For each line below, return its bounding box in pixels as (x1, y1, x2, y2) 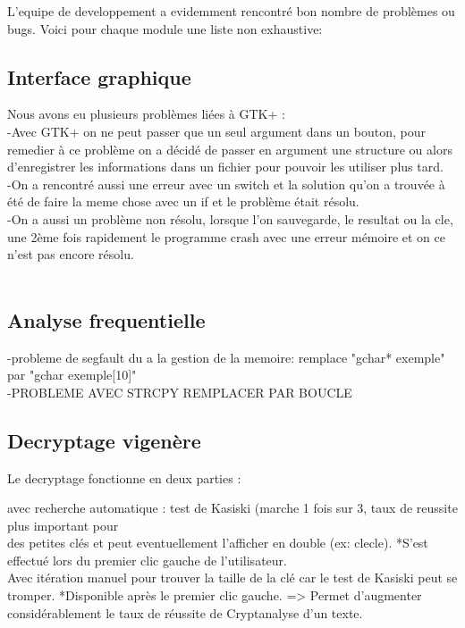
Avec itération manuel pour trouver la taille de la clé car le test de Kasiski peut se (7, 568, 458, 587)
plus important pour (7, 515, 119, 534)
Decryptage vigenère (7, 426, 201, 454)
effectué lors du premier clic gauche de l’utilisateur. (7, 550, 287, 569)
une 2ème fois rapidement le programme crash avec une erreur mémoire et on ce (7, 227, 445, 246)
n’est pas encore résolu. (7, 245, 134, 264)
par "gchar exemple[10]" (7, 365, 137, 384)
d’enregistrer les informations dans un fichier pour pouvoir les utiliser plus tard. (7, 157, 444, 176)
